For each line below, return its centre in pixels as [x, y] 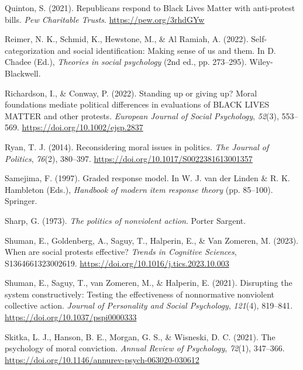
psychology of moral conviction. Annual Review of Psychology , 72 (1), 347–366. [145, 348]
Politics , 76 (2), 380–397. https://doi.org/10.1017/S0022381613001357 [129, 158]
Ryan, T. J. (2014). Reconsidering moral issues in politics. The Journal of [137, 146]
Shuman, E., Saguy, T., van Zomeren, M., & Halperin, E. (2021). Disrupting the [149, 283]
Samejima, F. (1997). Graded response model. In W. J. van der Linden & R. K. [147, 178]
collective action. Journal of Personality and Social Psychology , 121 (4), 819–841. [149, 305]
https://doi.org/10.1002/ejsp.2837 [82, 127]
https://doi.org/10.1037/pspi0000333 [71, 317]
